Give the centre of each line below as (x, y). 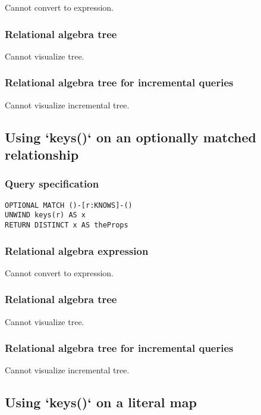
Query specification (52, 184)
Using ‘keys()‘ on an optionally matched (130, 137)
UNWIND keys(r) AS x (45, 215)
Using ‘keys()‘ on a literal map (101, 402)
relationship (42, 154)
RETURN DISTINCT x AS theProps (67, 225)
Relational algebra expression (77, 250)
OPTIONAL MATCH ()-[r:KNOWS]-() (69, 205)
